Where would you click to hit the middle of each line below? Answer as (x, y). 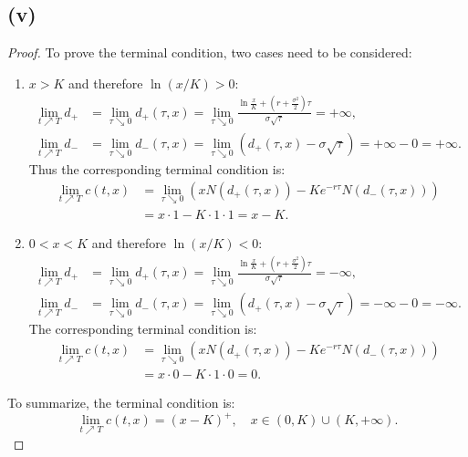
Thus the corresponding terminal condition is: (157, 169)
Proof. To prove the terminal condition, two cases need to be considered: (210, 52)
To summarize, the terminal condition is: (121, 403)
